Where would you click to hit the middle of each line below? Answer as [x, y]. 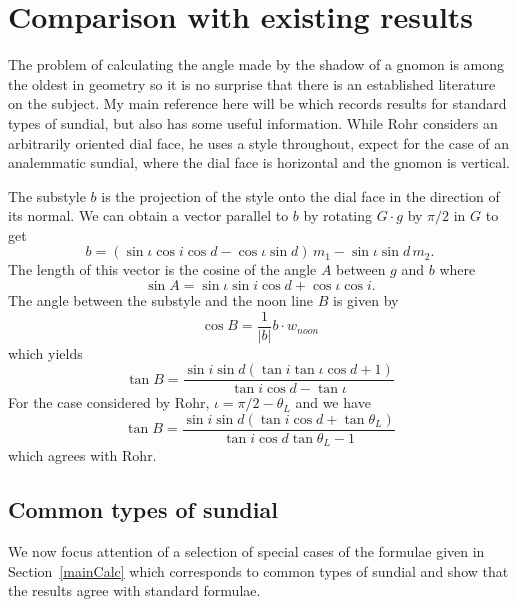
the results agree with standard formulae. [134, 590]
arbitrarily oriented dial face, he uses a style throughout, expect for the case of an [259, 142]
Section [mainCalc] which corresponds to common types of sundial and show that [258, 570]
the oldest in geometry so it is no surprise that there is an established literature [252, 83]
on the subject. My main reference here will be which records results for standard [257, 103]
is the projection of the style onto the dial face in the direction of [300, 195]
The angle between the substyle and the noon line [161, 300]
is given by [366, 300]
